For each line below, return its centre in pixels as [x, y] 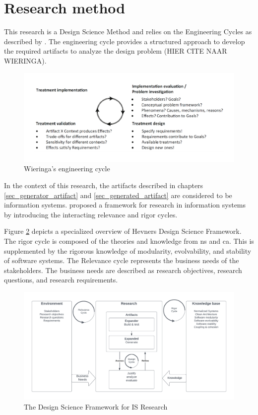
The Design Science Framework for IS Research [96, 406]
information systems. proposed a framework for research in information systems [125, 205]
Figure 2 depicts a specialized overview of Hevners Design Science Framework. [123, 231]
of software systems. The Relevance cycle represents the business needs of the [122, 260]
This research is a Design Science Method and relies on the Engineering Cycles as [128, 32]
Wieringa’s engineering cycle [67, 169]
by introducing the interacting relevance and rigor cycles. [91, 214]
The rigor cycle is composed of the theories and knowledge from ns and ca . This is [129, 241]
